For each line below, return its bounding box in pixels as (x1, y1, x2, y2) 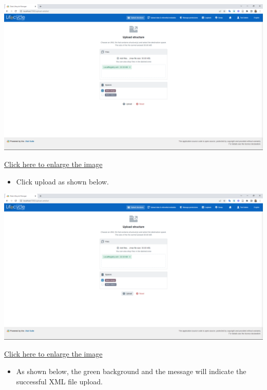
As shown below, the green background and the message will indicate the (16, 365, 246, 376)
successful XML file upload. (16, 376, 103, 386)
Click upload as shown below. (16, 176, 109, 187)
